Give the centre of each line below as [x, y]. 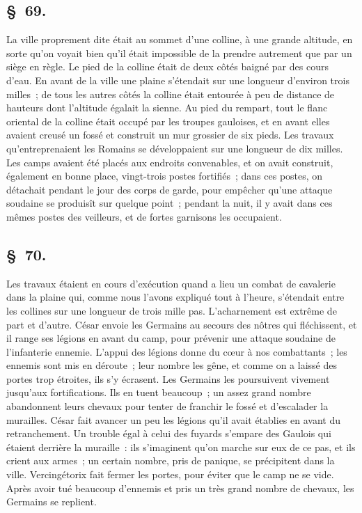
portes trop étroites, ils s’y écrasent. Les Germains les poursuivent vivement [168, 378]
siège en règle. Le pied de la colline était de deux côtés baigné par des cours [167, 66]
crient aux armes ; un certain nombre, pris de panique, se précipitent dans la [171, 460]
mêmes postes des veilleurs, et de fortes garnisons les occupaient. [144, 216]
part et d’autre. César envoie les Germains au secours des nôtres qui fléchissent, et [182, 324]
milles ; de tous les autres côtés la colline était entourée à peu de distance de [171, 94]
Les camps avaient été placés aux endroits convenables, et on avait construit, [170, 162]
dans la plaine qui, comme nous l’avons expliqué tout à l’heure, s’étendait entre [175, 297]
